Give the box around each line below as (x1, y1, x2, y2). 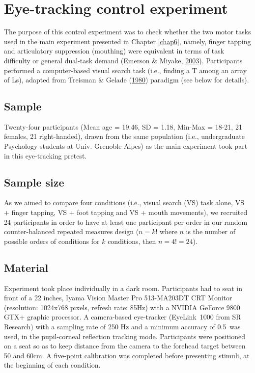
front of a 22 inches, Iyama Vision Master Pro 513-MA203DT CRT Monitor (4, 293, 232, 303)
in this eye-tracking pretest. (4, 150, 87, 160)
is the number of (186, 226, 236, 237)
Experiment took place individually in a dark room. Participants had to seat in (4, 283, 242, 293)
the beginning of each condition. (4, 360, 101, 370)
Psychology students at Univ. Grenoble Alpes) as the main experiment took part (4, 141, 248, 151)
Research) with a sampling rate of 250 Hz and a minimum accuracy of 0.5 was (4, 321, 241, 332)
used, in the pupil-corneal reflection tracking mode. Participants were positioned (4, 331, 246, 341)
